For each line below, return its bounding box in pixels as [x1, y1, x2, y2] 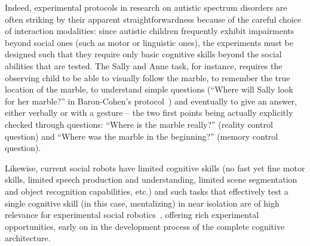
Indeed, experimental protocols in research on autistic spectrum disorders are [5, 1, 287, 13]
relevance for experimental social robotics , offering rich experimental [5, 208, 259, 221]
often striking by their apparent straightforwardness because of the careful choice [5, 13, 302, 25]
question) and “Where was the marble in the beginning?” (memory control [5, 130, 278, 142]
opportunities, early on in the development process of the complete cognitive [5, 220, 285, 232]
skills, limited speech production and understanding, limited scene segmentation [5, 173, 297, 186]
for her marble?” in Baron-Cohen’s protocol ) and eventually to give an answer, [5, 94, 297, 107]
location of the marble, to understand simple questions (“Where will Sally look [5, 83, 293, 96]
